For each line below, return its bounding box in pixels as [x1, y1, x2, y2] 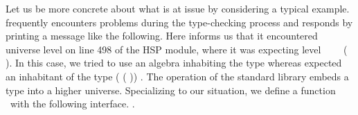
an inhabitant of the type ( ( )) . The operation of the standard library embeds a [6, 69, 349, 83]
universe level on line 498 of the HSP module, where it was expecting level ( [6, 42, 348, 56]
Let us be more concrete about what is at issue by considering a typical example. [6, 1, 350, 15]
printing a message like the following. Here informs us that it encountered [6, 28, 318, 43]
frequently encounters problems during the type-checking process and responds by [6, 15, 353, 29]
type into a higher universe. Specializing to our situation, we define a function [6, 82, 336, 97]
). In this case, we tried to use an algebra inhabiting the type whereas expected [6, 55, 342, 70]
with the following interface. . [10, 96, 135, 111]
